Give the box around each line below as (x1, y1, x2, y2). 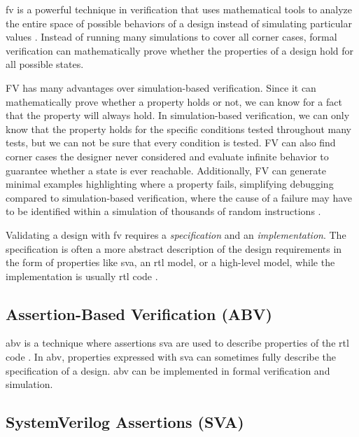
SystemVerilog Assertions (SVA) (6, 411, 244, 433)
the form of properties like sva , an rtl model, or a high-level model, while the (6, 255, 335, 270)
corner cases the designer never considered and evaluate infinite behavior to (6, 148, 329, 163)
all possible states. (6, 57, 84, 71)
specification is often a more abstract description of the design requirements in (6, 241, 342, 256)
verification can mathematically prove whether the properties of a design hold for (6, 43, 354, 57)
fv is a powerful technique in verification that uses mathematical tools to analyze (6, 2, 353, 16)
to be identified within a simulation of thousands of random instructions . (6, 204, 321, 218)
